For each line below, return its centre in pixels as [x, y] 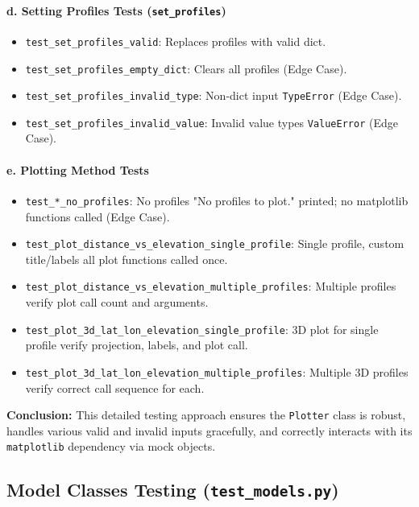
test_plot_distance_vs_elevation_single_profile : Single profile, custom [215, 243]
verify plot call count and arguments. [117, 302]
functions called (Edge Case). [97, 216]
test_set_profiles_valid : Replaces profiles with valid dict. [176, 41]
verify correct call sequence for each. [115, 387]
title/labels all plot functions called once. [127, 259]
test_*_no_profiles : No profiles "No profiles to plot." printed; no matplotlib [217, 200]
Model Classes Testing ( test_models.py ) [173, 490]
